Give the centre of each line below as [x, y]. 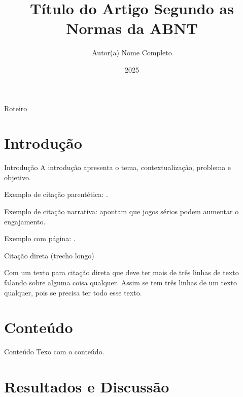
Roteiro [16, 108]
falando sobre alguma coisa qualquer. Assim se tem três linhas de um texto [121, 282]
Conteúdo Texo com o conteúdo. [54, 352]
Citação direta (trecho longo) [49, 255]
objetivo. [18, 177]
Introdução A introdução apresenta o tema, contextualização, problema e [118, 167]
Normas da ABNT [132, 28]
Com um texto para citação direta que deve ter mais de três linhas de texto [122, 272]
